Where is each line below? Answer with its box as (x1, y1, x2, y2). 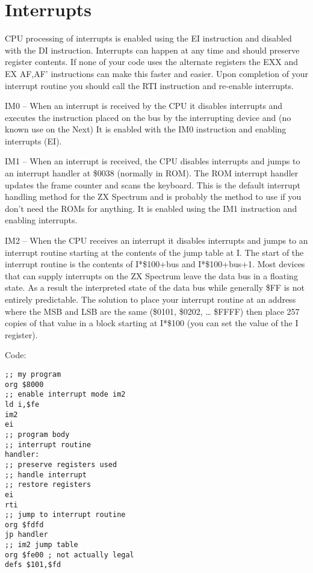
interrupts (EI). (5, 134, 62, 147)
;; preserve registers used (5, 460, 117, 469)
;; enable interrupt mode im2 (5, 390, 126, 399)
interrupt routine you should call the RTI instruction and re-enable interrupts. (5, 79, 294, 91)
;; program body (5, 430, 70, 439)
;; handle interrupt (5, 470, 87, 479)
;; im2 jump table (5, 540, 78, 550)
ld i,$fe (5, 400, 40, 409)
